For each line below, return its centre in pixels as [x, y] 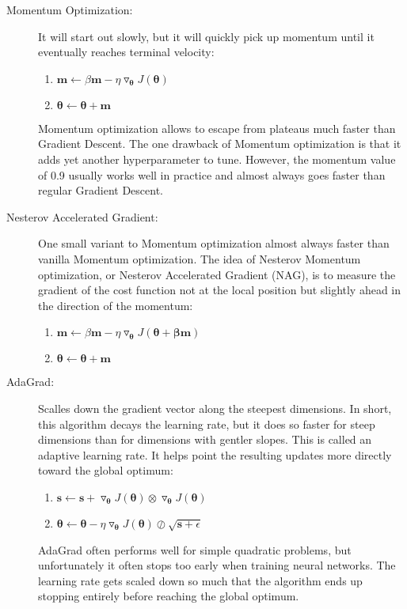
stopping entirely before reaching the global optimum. [169, 596]
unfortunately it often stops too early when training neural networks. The [217, 565]
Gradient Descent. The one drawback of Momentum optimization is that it [220, 144]
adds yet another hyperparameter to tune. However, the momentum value [217, 159]
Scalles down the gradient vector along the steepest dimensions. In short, [215, 408]
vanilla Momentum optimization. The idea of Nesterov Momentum [200, 258]
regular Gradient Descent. [101, 190]
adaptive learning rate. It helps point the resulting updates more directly [215, 454]
